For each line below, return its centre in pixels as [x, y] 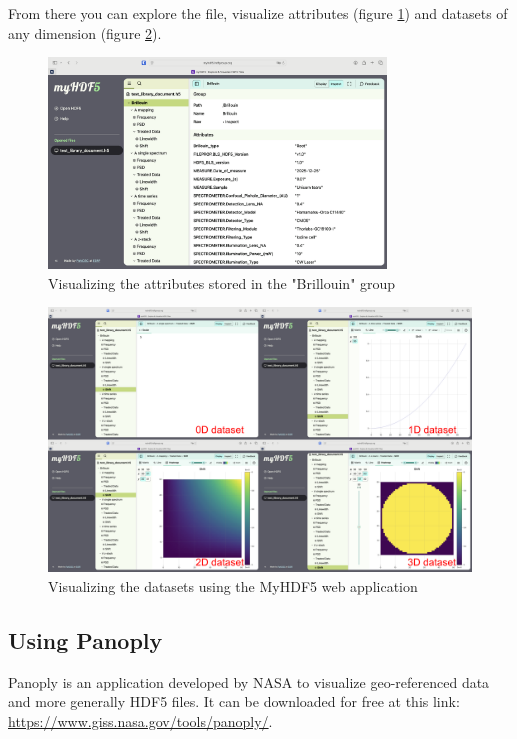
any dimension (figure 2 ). [85, 32]
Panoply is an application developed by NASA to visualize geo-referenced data [249, 681]
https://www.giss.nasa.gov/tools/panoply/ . [140, 720]
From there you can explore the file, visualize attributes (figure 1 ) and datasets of [258, 13]
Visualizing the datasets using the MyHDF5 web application [233, 585]
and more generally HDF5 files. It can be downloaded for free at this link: [234, 701]
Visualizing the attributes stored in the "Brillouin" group [222, 282]
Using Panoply [85, 639]
